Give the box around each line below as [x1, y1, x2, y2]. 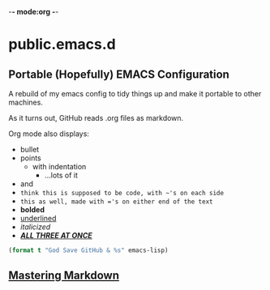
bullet [19, 145, 40, 154]
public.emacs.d [8, 36, 116, 53]
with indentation [32, 162, 87, 171]
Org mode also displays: [8, 129, 89, 139]
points [19, 153, 42, 163]
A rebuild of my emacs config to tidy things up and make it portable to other [8, 89, 262, 98]
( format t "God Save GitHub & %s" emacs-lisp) [8, 246, 169, 254]
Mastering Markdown [8, 269, 120, 283]
